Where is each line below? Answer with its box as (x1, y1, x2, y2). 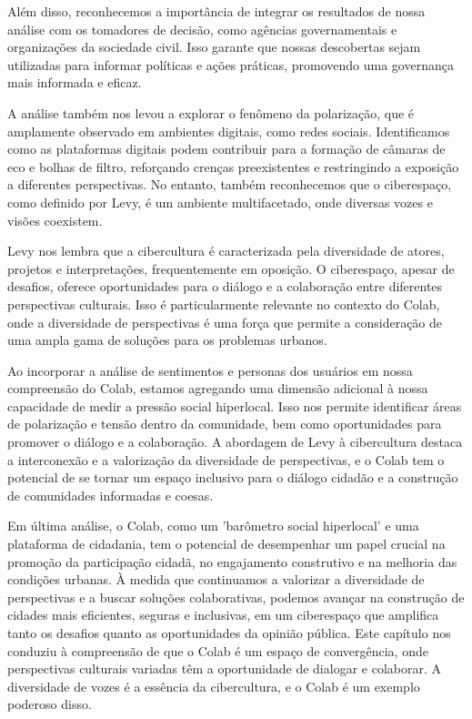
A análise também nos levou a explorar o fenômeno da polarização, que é (7, 103, 415, 122)
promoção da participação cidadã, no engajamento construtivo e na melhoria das (7, 552, 457, 571)
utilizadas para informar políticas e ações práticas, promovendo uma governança (7, 55, 454, 74)
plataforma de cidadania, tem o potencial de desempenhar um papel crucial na (7, 534, 446, 553)
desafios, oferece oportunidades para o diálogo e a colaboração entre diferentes (7, 277, 443, 296)
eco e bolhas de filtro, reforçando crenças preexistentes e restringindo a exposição (7, 157, 459, 176)
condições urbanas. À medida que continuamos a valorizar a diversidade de (7, 570, 425, 589)
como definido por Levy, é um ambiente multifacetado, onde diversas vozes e (7, 192, 433, 211)
